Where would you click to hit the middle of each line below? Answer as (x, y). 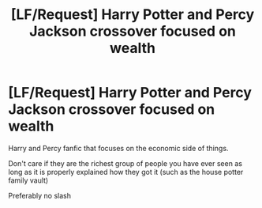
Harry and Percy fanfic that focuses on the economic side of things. (118, 148)
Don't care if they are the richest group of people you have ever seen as (125, 163)
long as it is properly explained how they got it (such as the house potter (126, 172)
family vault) (28, 180)
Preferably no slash (39, 195)
